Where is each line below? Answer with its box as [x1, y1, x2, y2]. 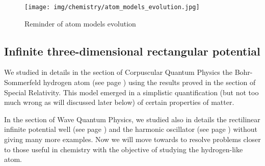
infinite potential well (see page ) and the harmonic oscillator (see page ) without [4, 124, 257, 134]
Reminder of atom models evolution [24, 18, 136, 29]
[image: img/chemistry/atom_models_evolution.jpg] [24, 4, 200, 11]
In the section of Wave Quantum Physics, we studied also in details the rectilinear [4, 114, 260, 124]
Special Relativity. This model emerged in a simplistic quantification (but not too [4, 87, 259, 97]
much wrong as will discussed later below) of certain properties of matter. [4, 97, 234, 107]
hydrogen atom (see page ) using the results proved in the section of [43, 77, 256, 88]
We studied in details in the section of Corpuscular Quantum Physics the [4, 67, 232, 77]
